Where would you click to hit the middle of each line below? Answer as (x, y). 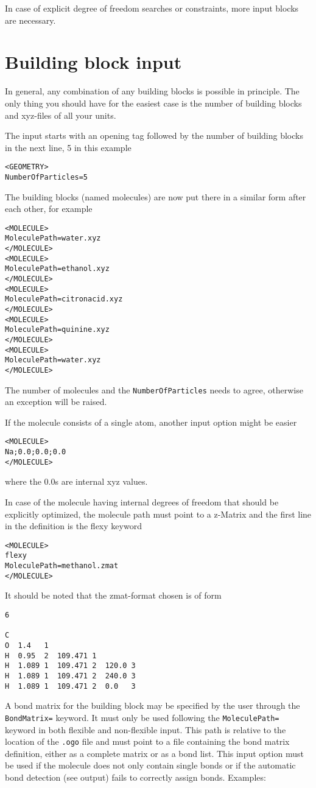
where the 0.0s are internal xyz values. (76, 481)
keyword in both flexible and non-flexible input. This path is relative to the (146, 729)
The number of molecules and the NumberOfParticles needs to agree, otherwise (154, 389)
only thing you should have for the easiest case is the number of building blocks (153, 103)
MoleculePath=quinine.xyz (57, 330)
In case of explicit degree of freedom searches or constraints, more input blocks (152, 8)
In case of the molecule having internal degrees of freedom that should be (142, 502)
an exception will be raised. (56, 402)
